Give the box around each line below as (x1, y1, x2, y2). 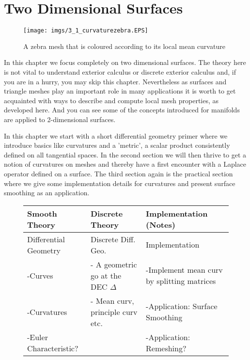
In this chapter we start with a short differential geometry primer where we (4, 130, 228, 141)
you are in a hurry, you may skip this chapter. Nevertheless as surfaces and (4, 76, 227, 86)
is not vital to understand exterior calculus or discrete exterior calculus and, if (4, 66, 236, 77)
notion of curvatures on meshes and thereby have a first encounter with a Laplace (4, 159, 247, 169)
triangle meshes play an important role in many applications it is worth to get (4, 86, 236, 96)
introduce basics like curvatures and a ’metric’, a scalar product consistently (4, 140, 230, 150)
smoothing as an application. (4, 188, 90, 198)
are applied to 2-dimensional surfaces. (4, 114, 116, 124)
